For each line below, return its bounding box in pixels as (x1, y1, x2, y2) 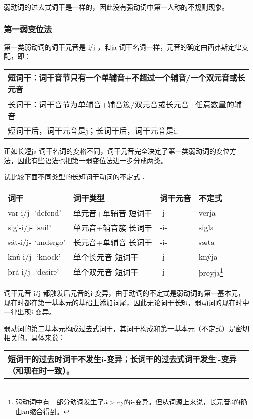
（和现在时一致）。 (8, 365, 74, 377)
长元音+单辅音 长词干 (73, 236, 152, 248)
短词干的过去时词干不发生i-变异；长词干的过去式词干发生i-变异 (8, 353, 237, 365)
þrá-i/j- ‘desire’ (8, 266, 59, 278)
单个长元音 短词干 (73, 251, 139, 262)
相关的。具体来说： (4, 332, 65, 343)
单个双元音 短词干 (73, 266, 139, 278)
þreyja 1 (199, 265, 223, 279)
